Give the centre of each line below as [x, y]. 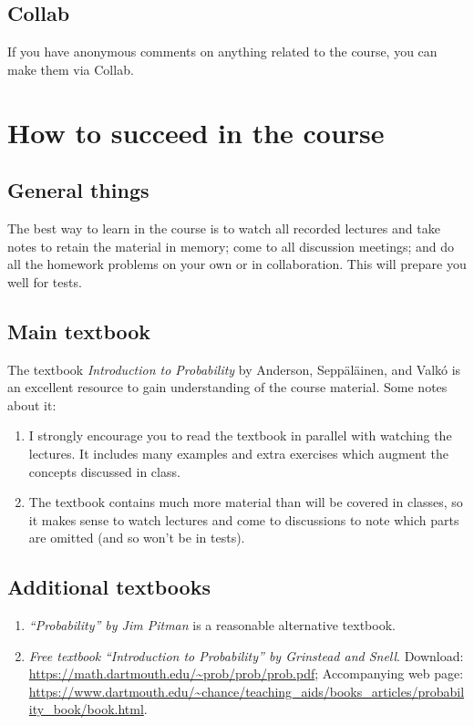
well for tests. [45, 281]
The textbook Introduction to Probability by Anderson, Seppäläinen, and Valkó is [234, 369]
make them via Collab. [71, 69]
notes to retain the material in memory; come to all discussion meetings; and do [231, 246]
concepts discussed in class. [104, 471]
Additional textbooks [109, 587]
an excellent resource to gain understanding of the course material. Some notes [227, 387]
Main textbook [79, 331]
